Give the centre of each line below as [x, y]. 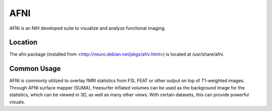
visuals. [17, 102]
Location [23, 42]
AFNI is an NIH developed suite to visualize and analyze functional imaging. [87, 28]
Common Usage [35, 69]
